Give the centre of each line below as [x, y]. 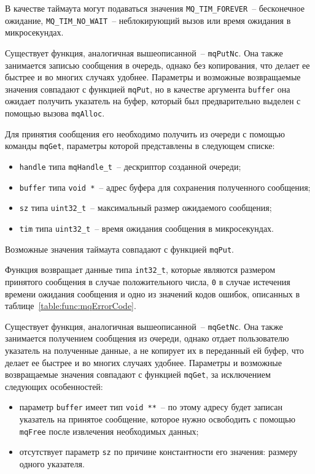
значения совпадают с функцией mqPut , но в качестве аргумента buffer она [148, 89]
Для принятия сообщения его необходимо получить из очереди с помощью [145, 133]
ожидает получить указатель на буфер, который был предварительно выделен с [153, 101]
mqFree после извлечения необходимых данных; [109, 431]
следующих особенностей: [54, 386]
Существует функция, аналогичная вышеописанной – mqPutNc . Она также [144, 52]
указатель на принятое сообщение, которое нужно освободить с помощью [157, 419]
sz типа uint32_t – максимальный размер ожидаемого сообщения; [146, 208]
